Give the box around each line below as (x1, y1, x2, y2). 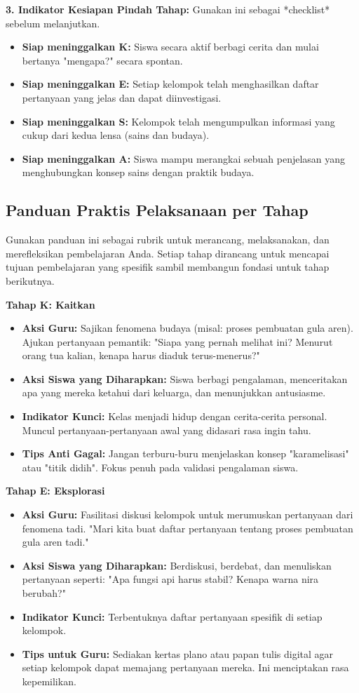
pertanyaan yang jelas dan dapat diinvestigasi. (22, 90, 222, 105)
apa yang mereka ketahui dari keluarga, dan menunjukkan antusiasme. (22, 385, 326, 400)
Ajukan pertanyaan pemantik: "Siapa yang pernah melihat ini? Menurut (22, 334, 333, 349)
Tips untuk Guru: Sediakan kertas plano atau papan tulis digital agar (22, 646, 334, 661)
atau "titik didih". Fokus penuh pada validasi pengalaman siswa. (22, 459, 299, 474)
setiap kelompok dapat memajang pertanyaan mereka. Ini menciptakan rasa (22, 660, 349, 675)
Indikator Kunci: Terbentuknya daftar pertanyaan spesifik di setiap (22, 609, 323, 624)
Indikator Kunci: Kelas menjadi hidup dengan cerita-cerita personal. (22, 409, 327, 424)
